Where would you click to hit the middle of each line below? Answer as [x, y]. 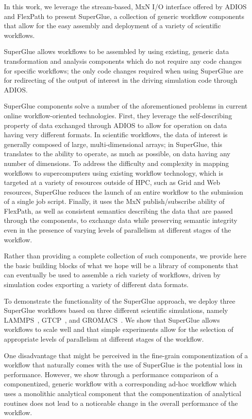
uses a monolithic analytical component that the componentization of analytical [123, 393]
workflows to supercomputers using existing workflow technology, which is [114, 173]
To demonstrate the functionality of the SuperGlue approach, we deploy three [120, 301]
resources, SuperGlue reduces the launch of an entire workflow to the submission [124, 191]
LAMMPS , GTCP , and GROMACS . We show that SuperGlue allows [112, 319]
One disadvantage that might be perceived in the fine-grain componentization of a [126, 355]
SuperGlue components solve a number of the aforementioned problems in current [126, 106]
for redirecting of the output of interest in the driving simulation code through [121, 80]
